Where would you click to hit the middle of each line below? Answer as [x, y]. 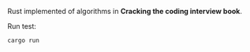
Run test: [22, 26]
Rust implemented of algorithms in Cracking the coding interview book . [125, 11]
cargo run [24, 40]
